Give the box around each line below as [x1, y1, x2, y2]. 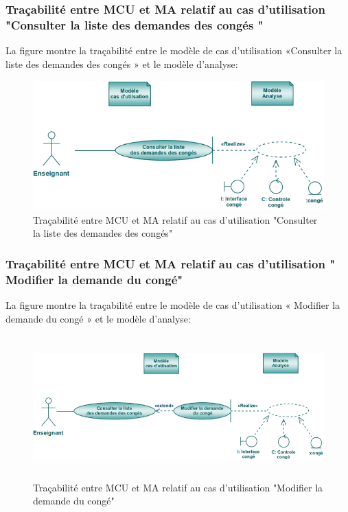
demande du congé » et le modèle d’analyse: [5, 311, 191, 325]
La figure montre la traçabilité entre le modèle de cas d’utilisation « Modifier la [5, 298, 340, 312]
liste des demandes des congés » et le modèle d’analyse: [5, 56, 238, 71]
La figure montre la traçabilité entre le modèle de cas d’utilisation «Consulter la [5, 43, 343, 58]
